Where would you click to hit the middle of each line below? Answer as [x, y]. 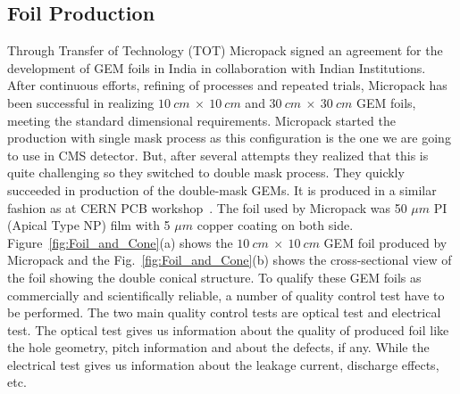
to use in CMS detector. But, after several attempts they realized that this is [218, 155]
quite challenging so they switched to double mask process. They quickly [206, 172]
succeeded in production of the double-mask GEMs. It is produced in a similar [222, 189]
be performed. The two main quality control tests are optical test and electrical [224, 312]
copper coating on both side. [275, 225]
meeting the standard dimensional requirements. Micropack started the [201, 120]
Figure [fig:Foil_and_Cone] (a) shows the [120, 242]
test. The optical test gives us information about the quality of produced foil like [228, 329]
